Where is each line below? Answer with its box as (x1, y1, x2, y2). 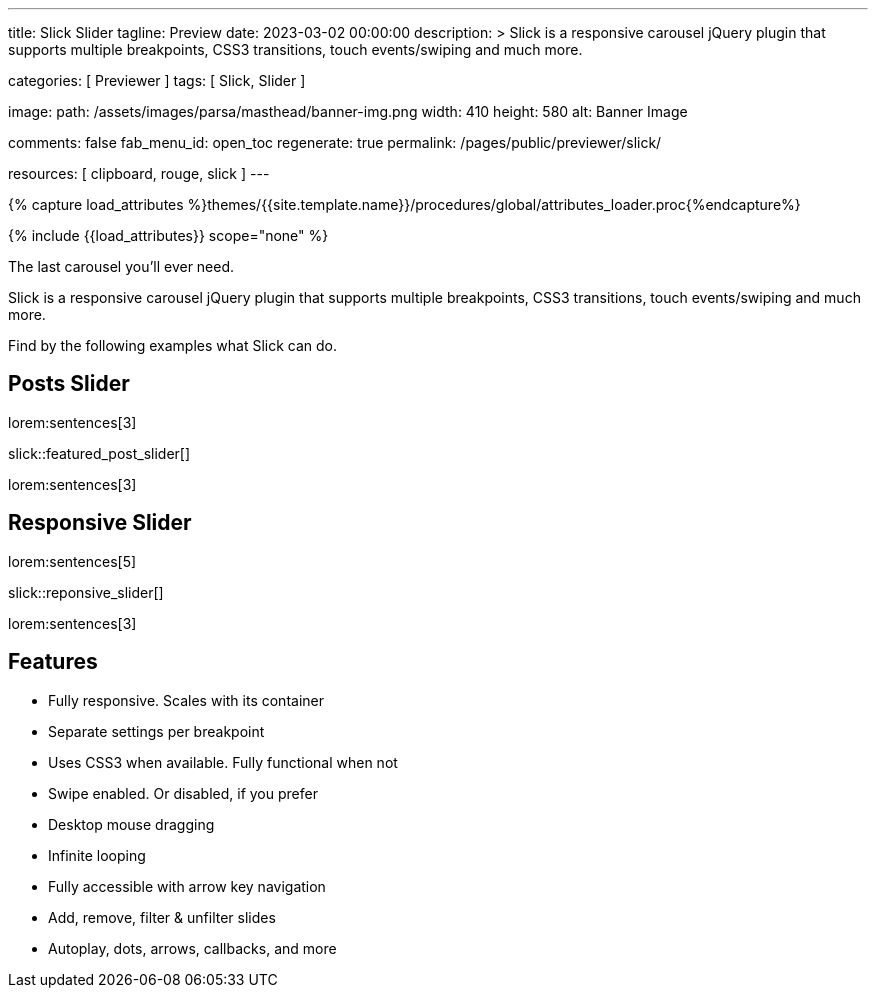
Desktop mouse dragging (48, 815, 215, 833)
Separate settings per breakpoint (48, 722, 265, 740)
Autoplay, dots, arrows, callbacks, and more (48, 939, 337, 957)
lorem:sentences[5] (8, 552, 137, 570)
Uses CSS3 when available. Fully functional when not (48, 753, 398, 771)
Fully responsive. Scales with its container (48, 691, 324, 709)
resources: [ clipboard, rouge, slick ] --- (8, 165, 270, 182)
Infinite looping (48, 846, 146, 864)
